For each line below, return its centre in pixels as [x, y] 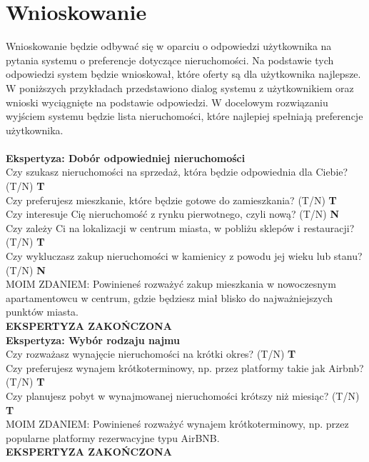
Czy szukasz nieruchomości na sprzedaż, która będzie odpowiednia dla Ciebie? [177, 172]
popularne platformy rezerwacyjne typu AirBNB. [113, 437]
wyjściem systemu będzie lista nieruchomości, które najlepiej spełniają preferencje [184, 116]
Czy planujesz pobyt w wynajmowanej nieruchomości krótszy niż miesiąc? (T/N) [183, 395]
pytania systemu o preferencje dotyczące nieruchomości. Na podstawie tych [170, 60]
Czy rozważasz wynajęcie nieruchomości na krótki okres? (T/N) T [151, 354]
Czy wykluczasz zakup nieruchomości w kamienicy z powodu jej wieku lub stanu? [184, 256]
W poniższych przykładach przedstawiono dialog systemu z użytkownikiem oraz [180, 87]
